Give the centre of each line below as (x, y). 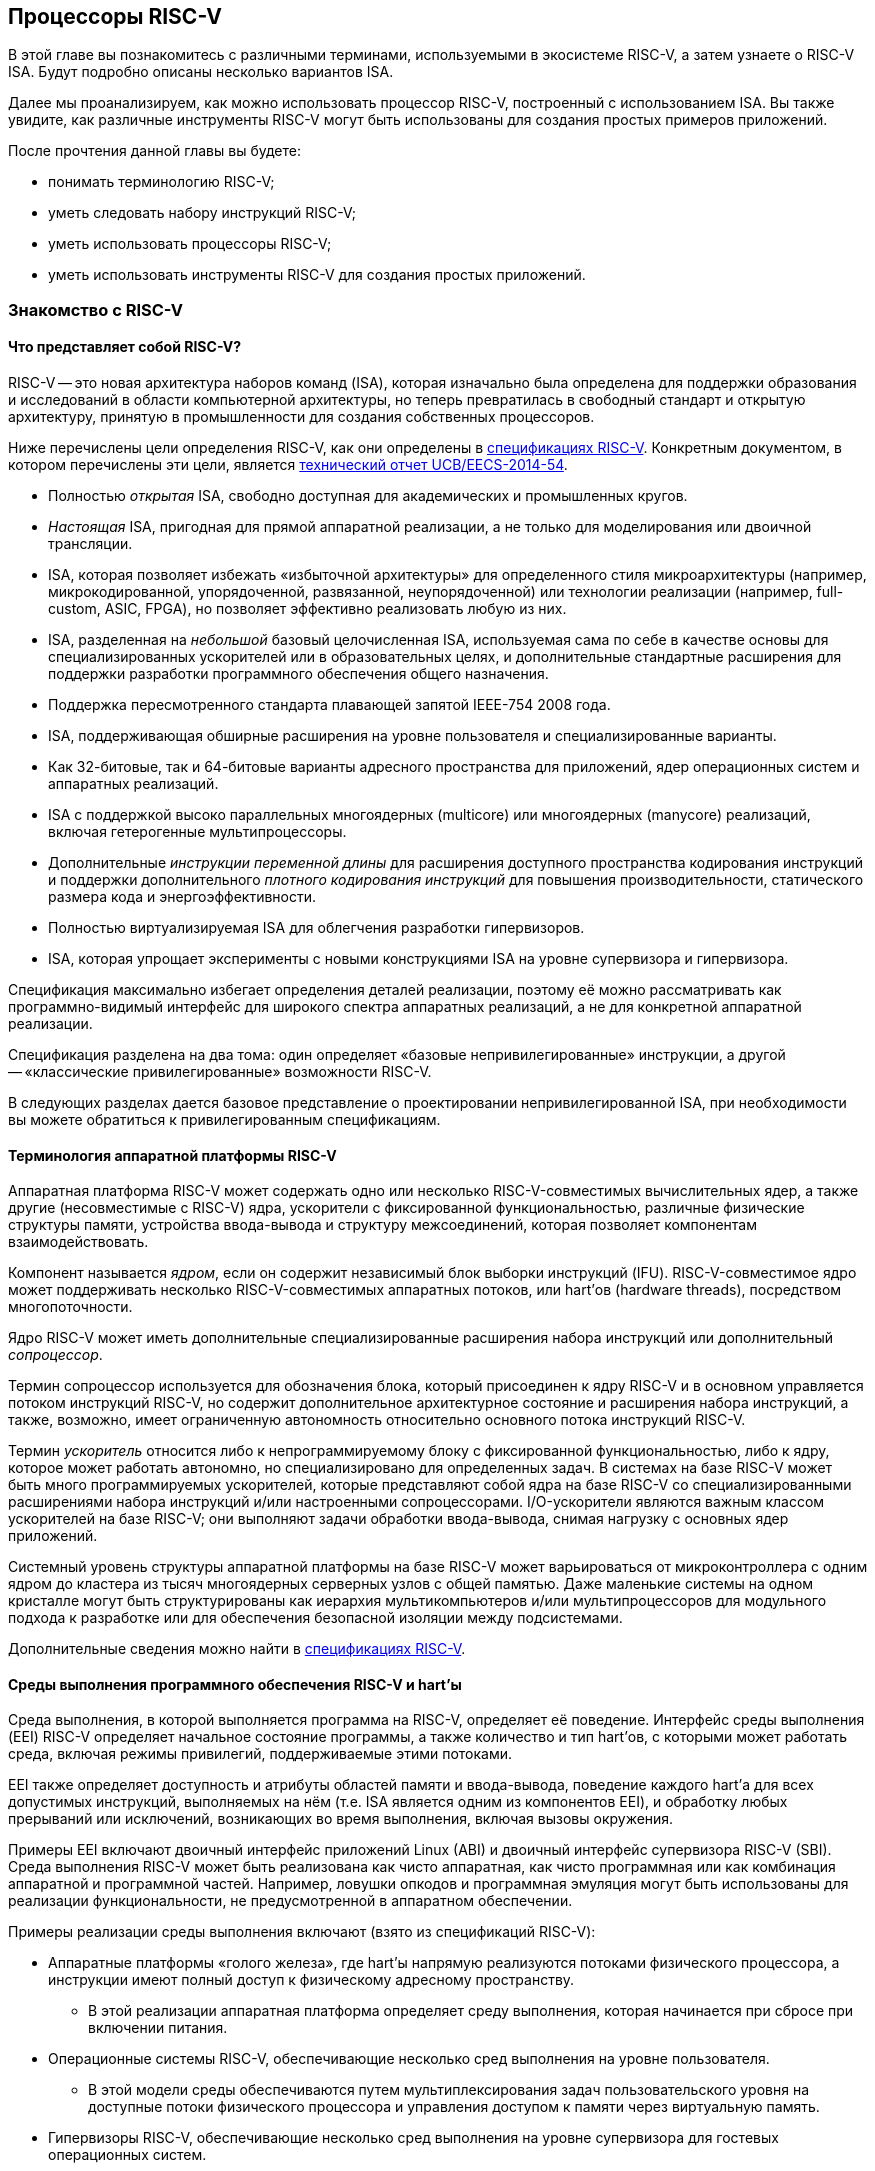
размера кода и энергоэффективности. (182, 897)
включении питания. (158, 2028)
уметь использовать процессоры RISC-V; (190, 244)
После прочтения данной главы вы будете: (154, 151)
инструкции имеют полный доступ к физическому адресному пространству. (311, 1980)
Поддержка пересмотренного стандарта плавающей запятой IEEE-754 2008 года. (329, 705)
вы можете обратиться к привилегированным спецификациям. (224, 1120)
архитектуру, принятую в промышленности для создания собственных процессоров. (301, 417)
